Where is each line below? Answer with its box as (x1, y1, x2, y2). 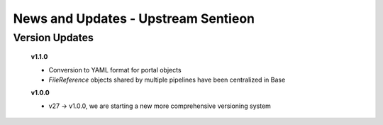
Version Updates (13, 31, 94, 44)
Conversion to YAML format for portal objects (48, 65, 182, 74)
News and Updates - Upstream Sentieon (13, 11, 255, 26)
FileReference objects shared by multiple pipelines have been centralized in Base (48, 75, 286, 84)
